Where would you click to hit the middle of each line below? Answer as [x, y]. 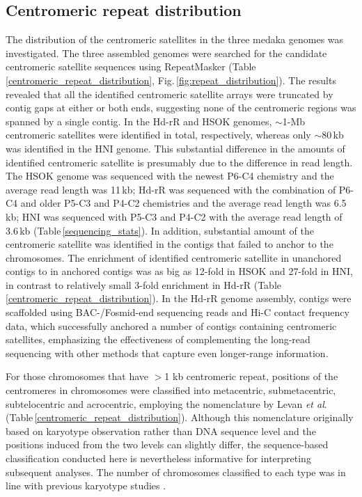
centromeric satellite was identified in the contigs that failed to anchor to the [170, 244]
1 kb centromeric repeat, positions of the [251, 376]
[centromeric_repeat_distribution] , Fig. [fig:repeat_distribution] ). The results [171, 80]
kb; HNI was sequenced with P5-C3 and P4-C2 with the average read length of [174, 216]
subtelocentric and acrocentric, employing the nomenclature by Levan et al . [166, 403]
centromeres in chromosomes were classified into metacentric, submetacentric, [171, 390]
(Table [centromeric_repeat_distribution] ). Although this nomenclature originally [180, 417]
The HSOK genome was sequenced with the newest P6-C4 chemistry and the [170, 176]
